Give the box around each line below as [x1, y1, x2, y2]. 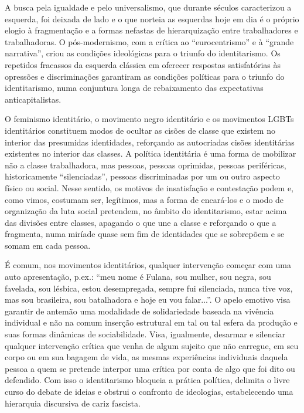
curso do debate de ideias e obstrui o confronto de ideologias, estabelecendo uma [5, 385, 293, 397]
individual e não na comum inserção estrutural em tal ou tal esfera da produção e [5, 316, 298, 329]
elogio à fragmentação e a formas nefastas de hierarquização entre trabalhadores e [5, 24, 298, 36]
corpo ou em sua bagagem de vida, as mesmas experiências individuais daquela [5, 351, 288, 363]
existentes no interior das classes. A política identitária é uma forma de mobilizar [5, 147, 296, 160]
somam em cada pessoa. [5, 239, 91, 251]
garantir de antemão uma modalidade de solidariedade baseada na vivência [5, 304, 274, 317]
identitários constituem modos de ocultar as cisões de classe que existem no [5, 124, 275, 136]
